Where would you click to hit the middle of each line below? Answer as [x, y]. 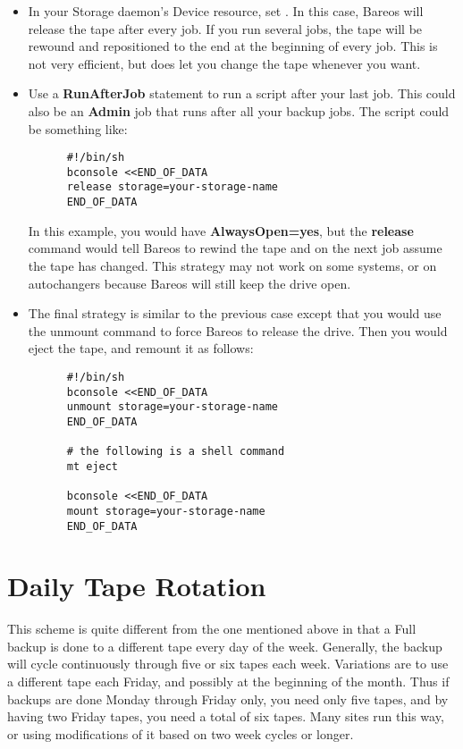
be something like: [78, 128]
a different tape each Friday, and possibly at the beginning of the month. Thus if [228, 682]
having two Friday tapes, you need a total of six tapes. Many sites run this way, [226, 716]
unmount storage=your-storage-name [172, 407]
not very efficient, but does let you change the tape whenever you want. [224, 63]
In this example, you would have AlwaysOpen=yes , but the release [221, 230]
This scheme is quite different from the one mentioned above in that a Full [212, 629]
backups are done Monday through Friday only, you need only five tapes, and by [228, 699]
